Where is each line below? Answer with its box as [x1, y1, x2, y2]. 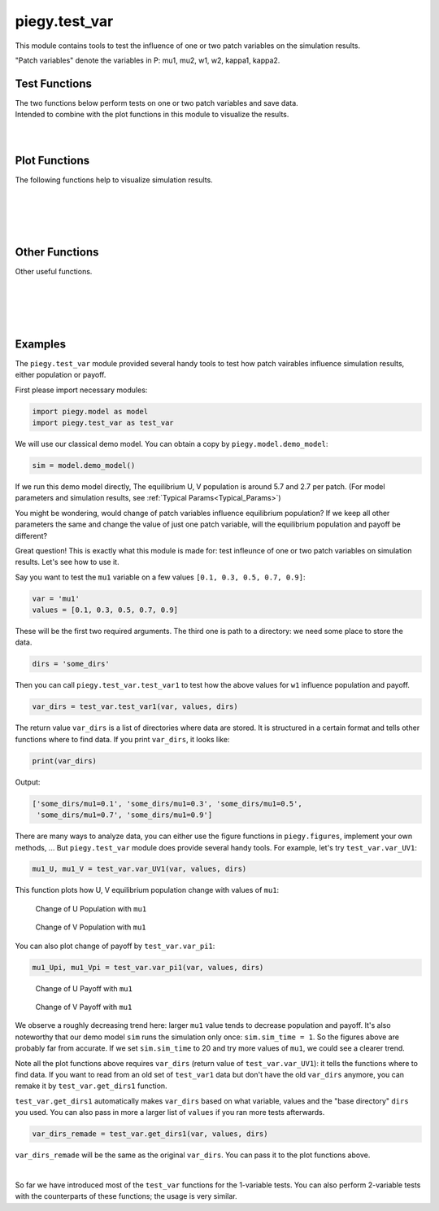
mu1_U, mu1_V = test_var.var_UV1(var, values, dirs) [32, 864, 247, 874]
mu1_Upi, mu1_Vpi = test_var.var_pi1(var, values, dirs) [32, 963, 264, 972]
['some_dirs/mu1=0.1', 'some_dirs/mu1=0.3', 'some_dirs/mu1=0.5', [32, 798, 302, 808]
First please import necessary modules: [15, 385, 148, 395]
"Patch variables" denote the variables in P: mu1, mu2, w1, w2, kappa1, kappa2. [15, 55, 280, 65]
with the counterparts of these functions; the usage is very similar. [15, 1191, 237, 1201]
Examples [15, 337, 67, 351]
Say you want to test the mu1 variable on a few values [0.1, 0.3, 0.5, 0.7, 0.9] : [15, 572, 306, 582]
